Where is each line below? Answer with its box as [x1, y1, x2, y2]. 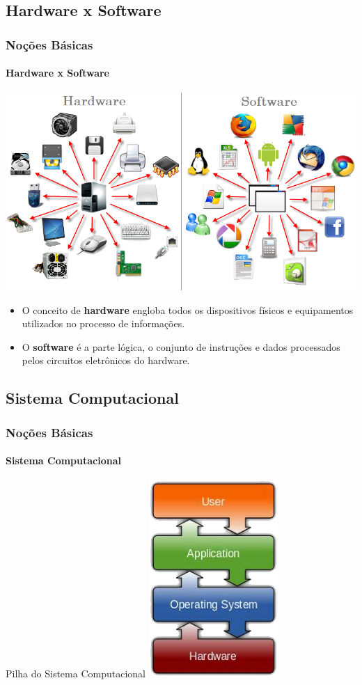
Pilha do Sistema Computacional [6, 666, 145, 681]
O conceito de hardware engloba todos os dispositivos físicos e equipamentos [22, 302, 354, 317]
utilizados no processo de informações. [22, 316, 185, 331]
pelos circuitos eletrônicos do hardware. [22, 353, 190, 368]
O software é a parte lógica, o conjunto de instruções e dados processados [22, 339, 340, 354]
